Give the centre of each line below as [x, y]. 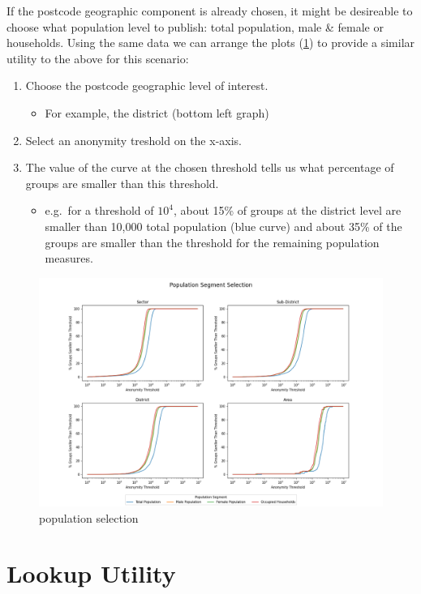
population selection [89, 517]
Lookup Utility [91, 573]
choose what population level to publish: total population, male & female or [195, 26]
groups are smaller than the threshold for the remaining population [212, 242]
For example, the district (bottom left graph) [157, 112]
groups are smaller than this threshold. [122, 183]
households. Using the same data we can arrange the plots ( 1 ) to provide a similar [211, 43]
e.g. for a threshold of [99, 210]
